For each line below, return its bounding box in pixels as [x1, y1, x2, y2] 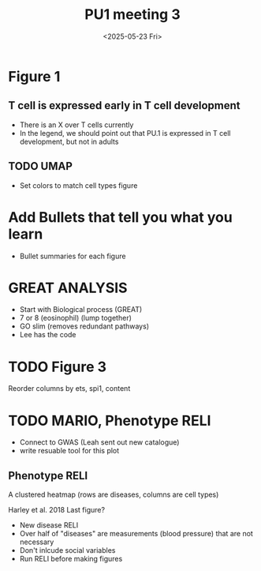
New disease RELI [19, 520, 79, 530]
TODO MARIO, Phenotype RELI [8, 411, 211, 430]
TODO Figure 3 [8, 358, 107, 376]
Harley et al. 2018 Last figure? [8, 505, 105, 515]
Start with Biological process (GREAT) [19, 305, 143, 314]
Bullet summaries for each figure [19, 251, 126, 261]
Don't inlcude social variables [19, 546, 116, 555]
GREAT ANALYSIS [8, 279, 128, 297]
